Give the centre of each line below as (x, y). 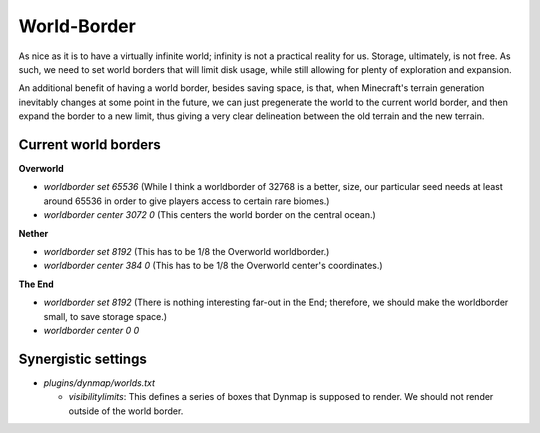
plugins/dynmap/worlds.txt (99, 382)
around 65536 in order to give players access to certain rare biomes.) (186, 201)
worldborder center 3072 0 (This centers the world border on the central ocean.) (210, 215)
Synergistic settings (82, 358)
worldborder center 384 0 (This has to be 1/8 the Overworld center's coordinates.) (213, 266)
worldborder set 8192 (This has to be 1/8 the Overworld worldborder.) (186, 251)
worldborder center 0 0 (91, 330)
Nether (33, 233)
